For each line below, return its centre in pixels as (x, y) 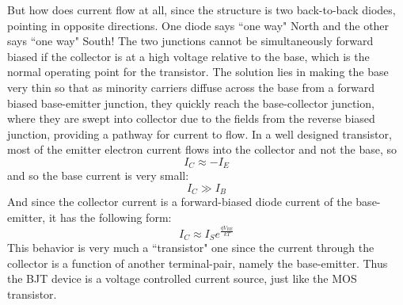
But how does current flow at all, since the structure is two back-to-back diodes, (201, 10)
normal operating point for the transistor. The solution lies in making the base (198, 72)
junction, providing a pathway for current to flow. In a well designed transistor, (200, 133)
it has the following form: (110, 217)
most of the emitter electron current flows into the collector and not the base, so (202, 149)
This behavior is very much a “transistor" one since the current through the (191, 248)
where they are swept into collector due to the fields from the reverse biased (191, 118)
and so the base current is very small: (98, 175)
